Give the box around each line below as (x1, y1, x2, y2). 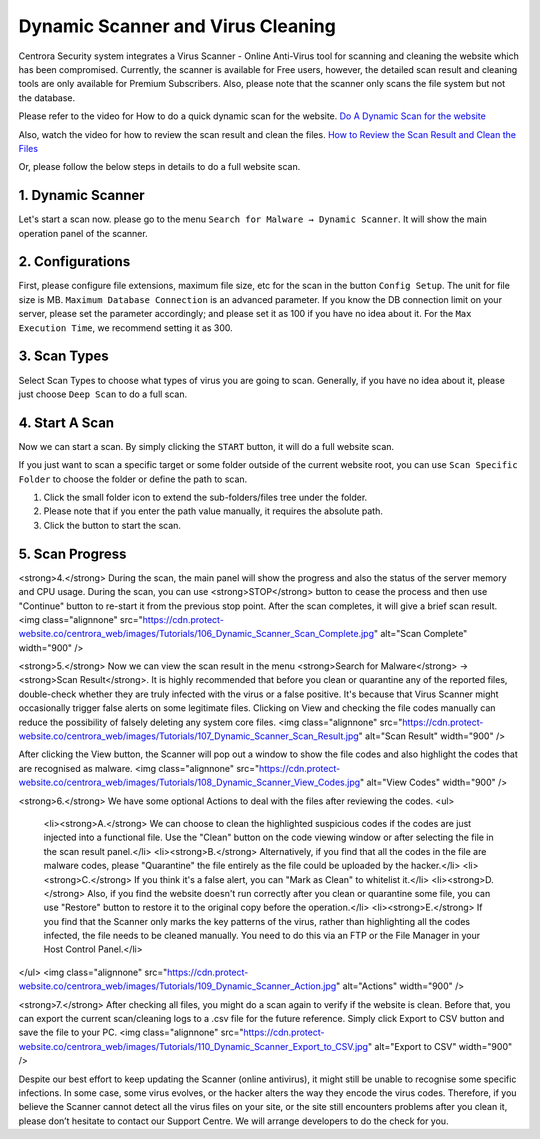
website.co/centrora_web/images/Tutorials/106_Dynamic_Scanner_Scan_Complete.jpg (18, 628, 375, 640)
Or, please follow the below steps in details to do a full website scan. (18, 161, 301, 173)
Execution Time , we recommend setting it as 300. (18, 321, 234, 334)
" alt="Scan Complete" (373, 628, 468, 640)
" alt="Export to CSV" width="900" (367, 1040, 513, 1052)
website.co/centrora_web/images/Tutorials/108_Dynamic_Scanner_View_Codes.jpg (18, 776, 361, 789)
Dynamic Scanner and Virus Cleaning (18, 15, 337, 37)
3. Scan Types (18, 348, 109, 365)
